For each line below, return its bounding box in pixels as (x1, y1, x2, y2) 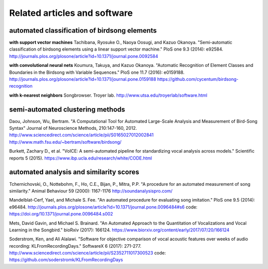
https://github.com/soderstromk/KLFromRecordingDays (9, 257, 124, 263)
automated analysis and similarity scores (9, 168, 139, 176)
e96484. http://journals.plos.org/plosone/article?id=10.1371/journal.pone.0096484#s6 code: (9, 204, 198, 210)
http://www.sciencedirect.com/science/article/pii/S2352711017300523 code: (9, 250, 166, 256)
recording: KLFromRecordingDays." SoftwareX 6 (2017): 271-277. (9, 243, 141, 249)
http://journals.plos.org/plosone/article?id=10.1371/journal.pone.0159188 (9, 76, 156, 82)
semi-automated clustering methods (9, 105, 126, 113)
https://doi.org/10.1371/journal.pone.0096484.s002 (9, 211, 114, 217)
